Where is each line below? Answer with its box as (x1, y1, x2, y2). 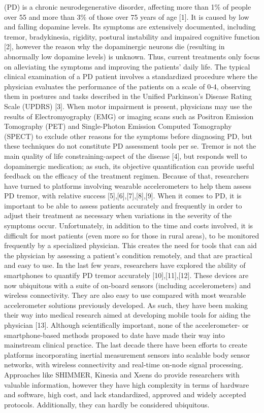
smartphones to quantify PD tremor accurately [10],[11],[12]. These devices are (4, 270, 249, 281)
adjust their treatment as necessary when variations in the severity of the (4, 210, 232, 221)
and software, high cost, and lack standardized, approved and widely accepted (4, 389, 246, 400)
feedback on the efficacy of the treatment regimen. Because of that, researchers (4, 170, 249, 181)
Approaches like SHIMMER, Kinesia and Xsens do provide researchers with (4, 369, 240, 380)
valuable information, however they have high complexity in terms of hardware (4, 379, 249, 390)
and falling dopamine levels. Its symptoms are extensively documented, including (4, 21, 256, 32)
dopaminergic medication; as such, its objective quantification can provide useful (4, 160, 254, 171)
